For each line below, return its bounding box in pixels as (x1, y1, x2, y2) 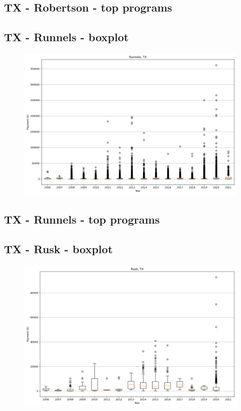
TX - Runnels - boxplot (4, 29, 129, 45)
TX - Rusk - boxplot (4, 241, 113, 257)
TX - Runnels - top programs (4, 212, 160, 227)
